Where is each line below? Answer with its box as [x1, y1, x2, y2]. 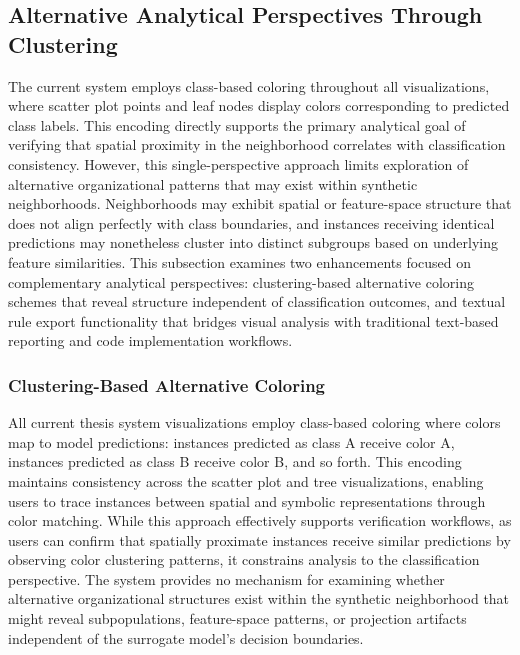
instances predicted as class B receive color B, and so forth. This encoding [8, 451, 462, 472]
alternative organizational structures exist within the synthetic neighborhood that [8, 588, 510, 609]
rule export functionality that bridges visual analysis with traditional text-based [8, 310, 499, 331]
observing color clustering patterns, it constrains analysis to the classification [8, 549, 480, 570]
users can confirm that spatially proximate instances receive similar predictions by [8, 529, 511, 550]
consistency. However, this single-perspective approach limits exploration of [8, 153, 469, 174]
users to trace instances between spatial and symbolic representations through [8, 490, 486, 511]
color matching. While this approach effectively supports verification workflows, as [8, 510, 512, 531]
